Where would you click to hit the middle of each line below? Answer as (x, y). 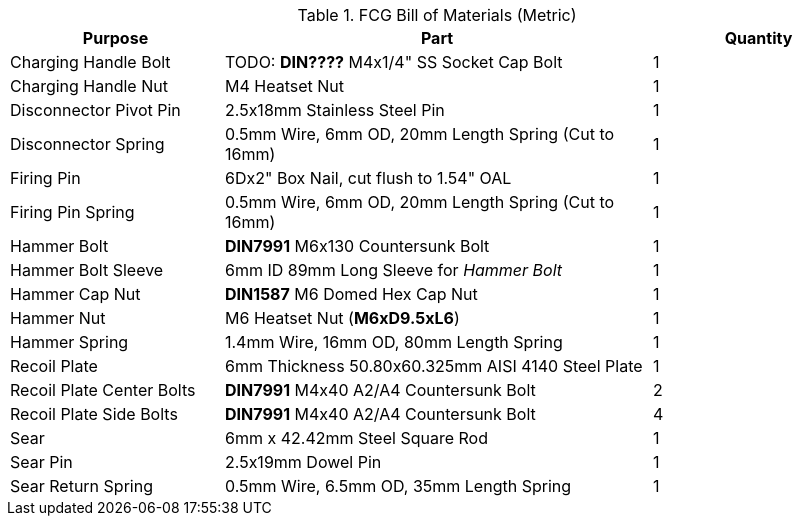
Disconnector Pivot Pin (95, 110)
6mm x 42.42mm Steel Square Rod (356, 438)
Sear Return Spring (81, 486)
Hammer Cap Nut (75, 294)
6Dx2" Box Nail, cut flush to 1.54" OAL (368, 178)
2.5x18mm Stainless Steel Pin (335, 110)
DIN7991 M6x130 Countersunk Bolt (357, 246)
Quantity (758, 38)
